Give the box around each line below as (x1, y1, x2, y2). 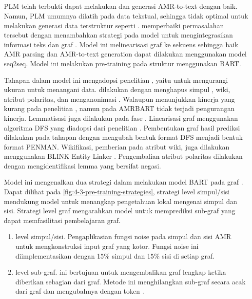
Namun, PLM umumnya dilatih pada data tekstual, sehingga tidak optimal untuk (4, 10, 249, 20)
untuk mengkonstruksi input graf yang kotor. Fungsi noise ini (15, 241, 199, 251)
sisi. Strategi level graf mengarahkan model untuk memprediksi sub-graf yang (4, 206, 235, 216)
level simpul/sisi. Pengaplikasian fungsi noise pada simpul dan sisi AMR (15, 231, 232, 242)
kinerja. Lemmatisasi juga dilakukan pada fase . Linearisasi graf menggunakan (4, 112, 238, 123)
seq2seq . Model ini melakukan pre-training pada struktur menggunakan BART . (4, 58, 241, 68)
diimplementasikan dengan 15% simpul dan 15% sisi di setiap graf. (15, 250, 215, 261)
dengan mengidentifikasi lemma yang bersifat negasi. (4, 160, 161, 170)
